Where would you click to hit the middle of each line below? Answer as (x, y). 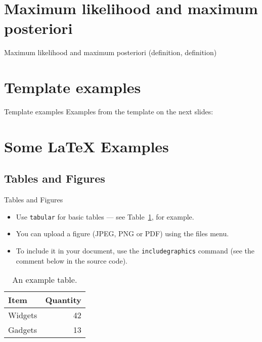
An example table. (45, 280)
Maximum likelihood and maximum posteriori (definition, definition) (111, 52)
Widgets (23, 315)
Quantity (63, 300)
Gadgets (23, 330)
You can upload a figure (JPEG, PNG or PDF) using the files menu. (122, 233)
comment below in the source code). (72, 260)
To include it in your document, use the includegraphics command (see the (135, 251)
